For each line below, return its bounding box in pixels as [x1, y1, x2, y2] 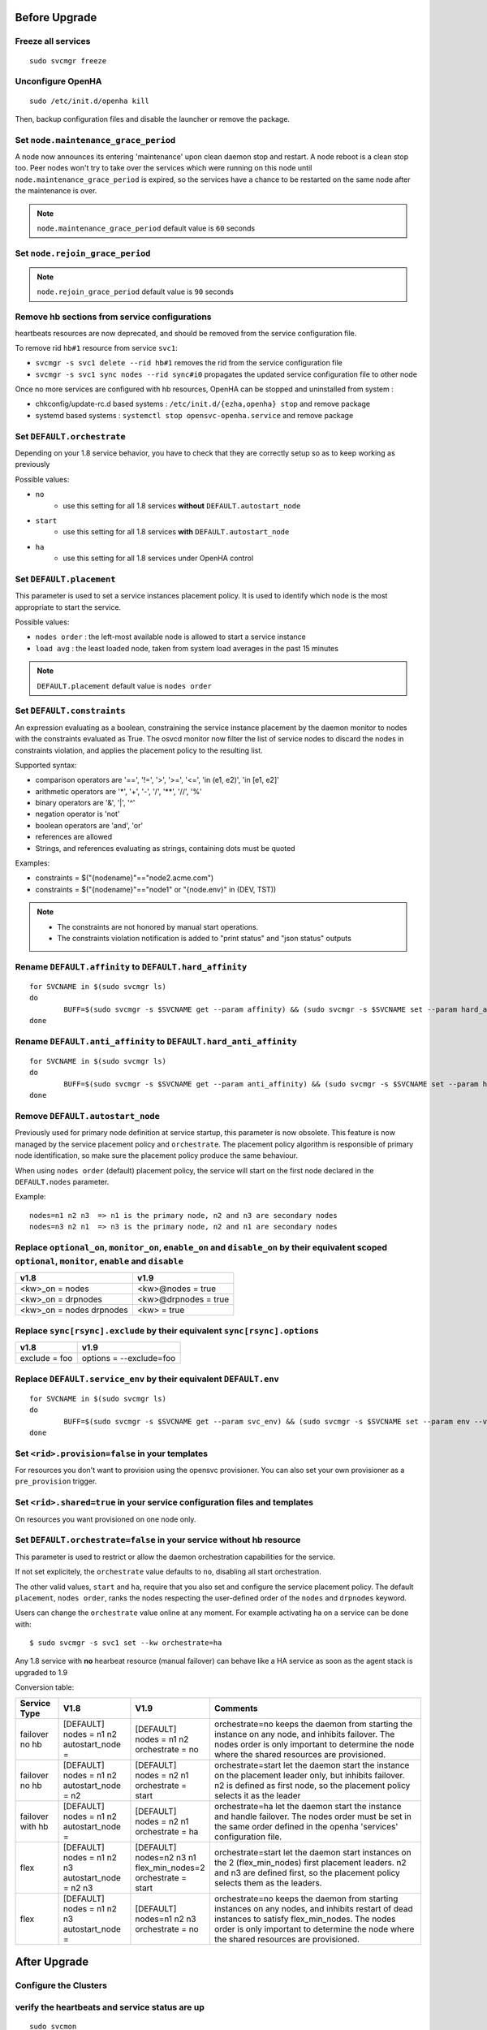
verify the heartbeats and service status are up [15, 2002, 205, 2013]
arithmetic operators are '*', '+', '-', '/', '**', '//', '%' [35, 786, 202, 796]
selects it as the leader [213, 1790, 301, 1801]
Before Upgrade [15, 11, 97, 24]
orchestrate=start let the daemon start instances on [213, 1846, 412, 1858]
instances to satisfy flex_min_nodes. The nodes [213, 1913, 396, 1924]
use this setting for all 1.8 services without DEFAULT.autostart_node [62, 500, 301, 511]
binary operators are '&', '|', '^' [35, 798, 136, 808]
